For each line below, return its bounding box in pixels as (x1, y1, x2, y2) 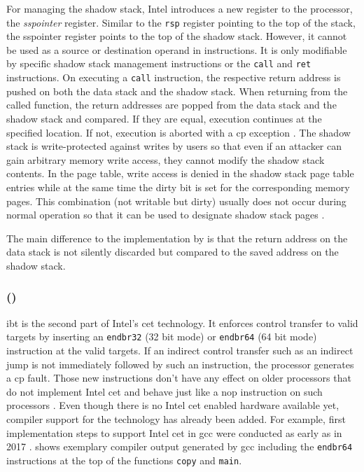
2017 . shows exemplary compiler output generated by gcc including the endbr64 (6, 439, 353, 454)
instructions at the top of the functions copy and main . (6, 452, 242, 467)
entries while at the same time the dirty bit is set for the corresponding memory (6, 179, 350, 194)
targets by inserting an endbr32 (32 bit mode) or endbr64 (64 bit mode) (6, 329, 317, 344)
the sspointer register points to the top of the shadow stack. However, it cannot (6, 29, 347, 43)
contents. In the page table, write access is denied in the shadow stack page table (6, 166, 354, 181)
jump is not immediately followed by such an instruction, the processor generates (6, 356, 354, 371)
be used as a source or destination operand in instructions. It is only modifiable (6, 42, 347, 57)
